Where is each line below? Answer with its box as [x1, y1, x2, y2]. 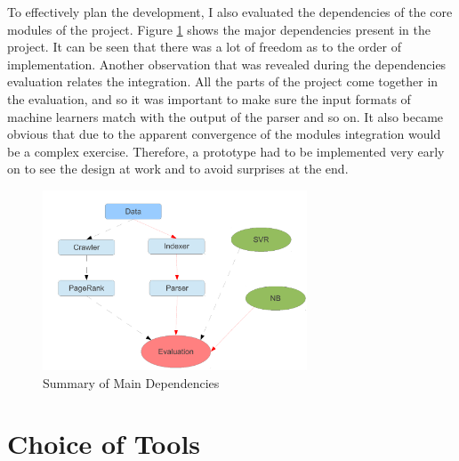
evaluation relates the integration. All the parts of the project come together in [7, 72, 439, 91]
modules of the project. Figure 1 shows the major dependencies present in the [7, 20, 431, 38]
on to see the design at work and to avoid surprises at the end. [7, 159, 349, 178]
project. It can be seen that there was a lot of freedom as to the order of [7, 37, 401, 56]
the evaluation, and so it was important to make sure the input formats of [7, 89, 411, 108]
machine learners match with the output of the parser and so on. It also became [7, 107, 444, 125]
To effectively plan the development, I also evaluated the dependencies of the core [7, 3, 453, 20]
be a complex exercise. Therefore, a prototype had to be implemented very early [7, 142, 445, 160]
